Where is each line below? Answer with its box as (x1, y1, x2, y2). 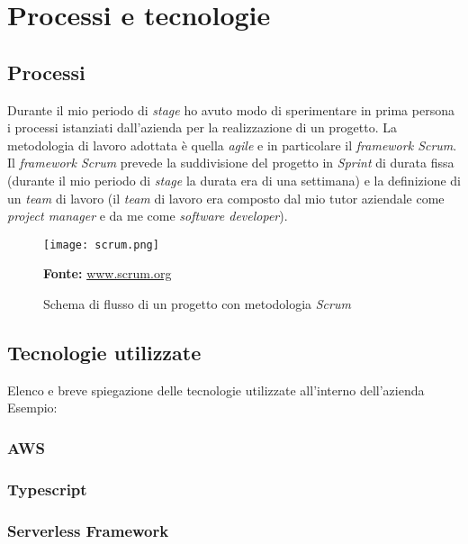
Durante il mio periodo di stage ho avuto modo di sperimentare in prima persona (7, 100, 454, 119)
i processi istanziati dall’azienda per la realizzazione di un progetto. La (7, 118, 398, 137)
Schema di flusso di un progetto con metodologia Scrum (43, 294, 351, 313)
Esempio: (7, 398, 58, 417)
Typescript (7, 477, 87, 500)
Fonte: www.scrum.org (43, 264, 172, 283)
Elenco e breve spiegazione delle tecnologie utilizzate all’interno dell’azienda (7, 380, 425, 399)
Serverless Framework (7, 519, 169, 541)
